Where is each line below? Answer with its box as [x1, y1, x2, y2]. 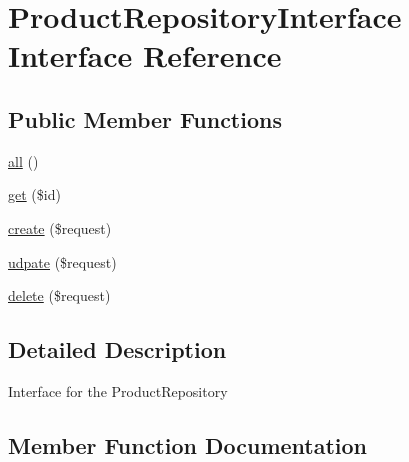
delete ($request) [8, 285, 111, 306]
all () [8, 150, 39, 171]
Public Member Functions [8, 103, 282, 134]
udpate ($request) [8, 251, 117, 272]
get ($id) [8, 184, 61, 205]
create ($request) [8, 217, 112, 238]
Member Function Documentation [8, 429, 368, 460]
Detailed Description [8, 334, 227, 365]
